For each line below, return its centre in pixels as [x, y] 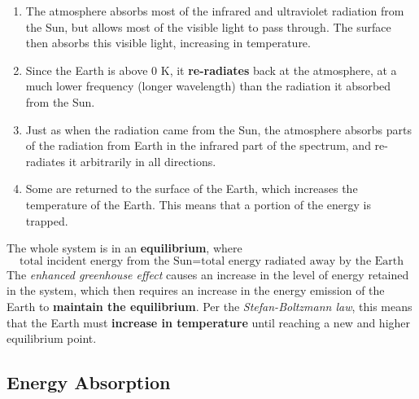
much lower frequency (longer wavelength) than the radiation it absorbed [208, 86]
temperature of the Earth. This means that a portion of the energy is [198, 204]
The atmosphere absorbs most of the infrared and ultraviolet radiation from [215, 11]
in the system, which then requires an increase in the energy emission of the [196, 290]
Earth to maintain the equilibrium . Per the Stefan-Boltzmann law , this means [209, 306]
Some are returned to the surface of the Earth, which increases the [192, 189]
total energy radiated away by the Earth [303, 261]
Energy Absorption [89, 382]
